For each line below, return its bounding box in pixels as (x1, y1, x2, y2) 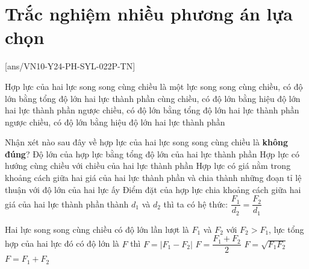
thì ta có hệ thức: (163, 197, 228, 210)
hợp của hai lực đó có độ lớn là (5, 237, 119, 250)
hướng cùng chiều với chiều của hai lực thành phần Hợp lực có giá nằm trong (5, 159, 291, 172)
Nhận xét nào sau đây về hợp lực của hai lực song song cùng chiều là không (5, 136, 289, 148)
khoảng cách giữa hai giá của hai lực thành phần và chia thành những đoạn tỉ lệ (5, 171, 302, 184)
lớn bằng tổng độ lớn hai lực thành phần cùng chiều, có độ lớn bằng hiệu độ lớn (5, 92, 301, 104)
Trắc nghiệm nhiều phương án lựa (5, 1, 293, 26)
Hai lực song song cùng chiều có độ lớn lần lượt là (5, 223, 189, 235)
